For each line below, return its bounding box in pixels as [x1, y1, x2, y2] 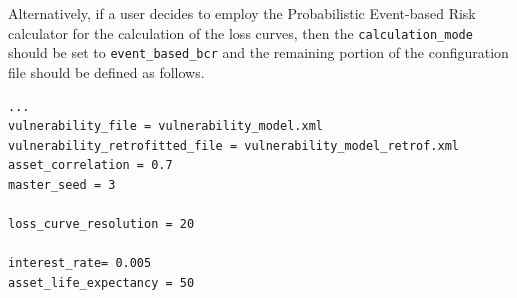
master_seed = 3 [8, 177, 116, 192]
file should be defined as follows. [8, 61, 205, 82]
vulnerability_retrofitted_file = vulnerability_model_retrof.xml [8, 138, 460, 153]
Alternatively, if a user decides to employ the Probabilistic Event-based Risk [8, 3, 476, 23]
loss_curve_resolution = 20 [8, 217, 195, 232]
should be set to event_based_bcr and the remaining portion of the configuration [8, 42, 509, 63]
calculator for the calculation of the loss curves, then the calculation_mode [8, 22, 473, 43]
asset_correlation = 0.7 [8, 158, 173, 173]
